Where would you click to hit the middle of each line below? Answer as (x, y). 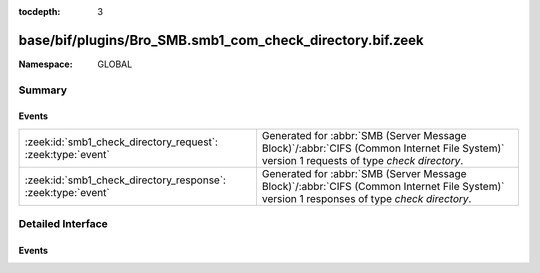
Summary (43, 90)
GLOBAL (115, 64)
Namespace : (46, 64)
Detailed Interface (63, 224)
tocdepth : (39, 11)
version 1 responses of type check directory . (366, 198)
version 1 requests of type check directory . (362, 160)
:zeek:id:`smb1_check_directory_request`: (121, 142)
